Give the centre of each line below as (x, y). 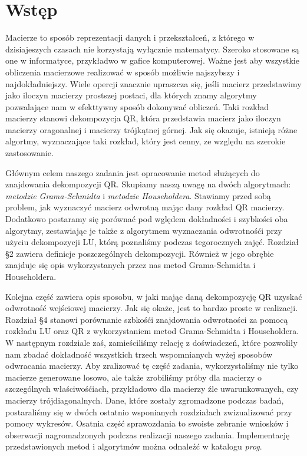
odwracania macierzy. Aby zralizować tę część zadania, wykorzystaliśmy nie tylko (152, 366)
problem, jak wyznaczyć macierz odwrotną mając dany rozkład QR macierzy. (145, 207)
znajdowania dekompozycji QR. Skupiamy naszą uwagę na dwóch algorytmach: (148, 184)
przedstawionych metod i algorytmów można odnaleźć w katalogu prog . (134, 446)
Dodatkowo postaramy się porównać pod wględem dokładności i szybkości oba (147, 219)
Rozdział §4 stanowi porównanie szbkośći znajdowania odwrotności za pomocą (147, 319)
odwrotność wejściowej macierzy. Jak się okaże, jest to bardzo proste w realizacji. (152, 308)
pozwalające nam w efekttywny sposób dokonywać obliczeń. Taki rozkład (137, 106)
